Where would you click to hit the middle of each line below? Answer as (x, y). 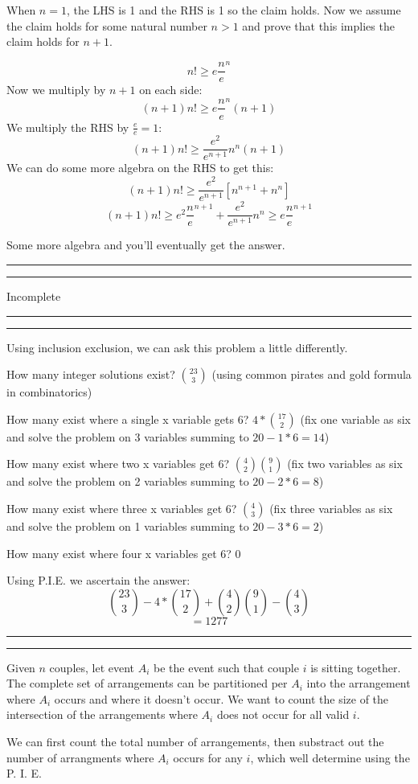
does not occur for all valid (283, 714)
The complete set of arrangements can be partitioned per (147, 683)
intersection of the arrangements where (102, 714)
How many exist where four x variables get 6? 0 (124, 553)
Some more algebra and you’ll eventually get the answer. (146, 245)
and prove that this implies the (318, 25)
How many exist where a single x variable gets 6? (128, 419)
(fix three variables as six (331, 508)
